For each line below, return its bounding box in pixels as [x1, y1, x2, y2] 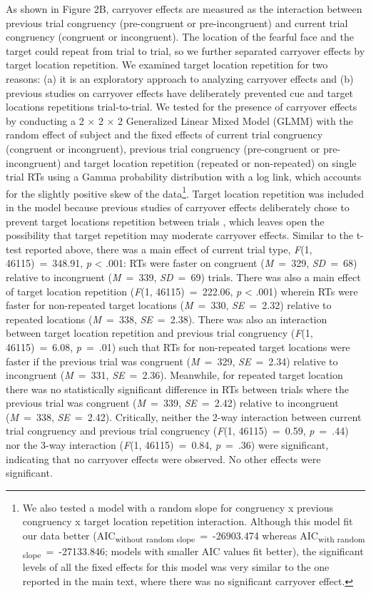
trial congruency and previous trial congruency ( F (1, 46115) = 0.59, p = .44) [6, 423, 349, 438]
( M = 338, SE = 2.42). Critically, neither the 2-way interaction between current [6, 409, 362, 424]
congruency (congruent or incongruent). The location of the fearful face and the [6, 29, 354, 44]
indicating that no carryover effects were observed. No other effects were [6, 451, 321, 466]
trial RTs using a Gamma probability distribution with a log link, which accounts [6, 169, 362, 184]
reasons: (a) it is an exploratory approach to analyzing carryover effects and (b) [6, 71, 354, 86]
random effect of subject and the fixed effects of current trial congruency [6, 127, 323, 142]
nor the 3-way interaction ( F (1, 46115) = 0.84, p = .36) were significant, [6, 437, 329, 452]
